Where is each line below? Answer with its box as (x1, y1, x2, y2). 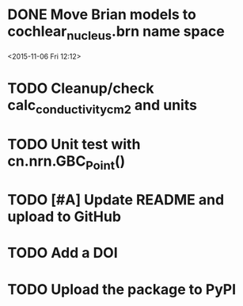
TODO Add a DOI (7, 244, 118, 262)
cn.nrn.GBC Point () (7, 152, 126, 173)
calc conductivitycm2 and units (7, 96, 197, 117)
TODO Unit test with (7, 135, 141, 153)
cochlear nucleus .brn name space (7, 22, 225, 43)
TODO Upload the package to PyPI (7, 280, 237, 298)
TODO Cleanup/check (7, 79, 154, 97)
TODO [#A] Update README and (7, 191, 225, 209)
